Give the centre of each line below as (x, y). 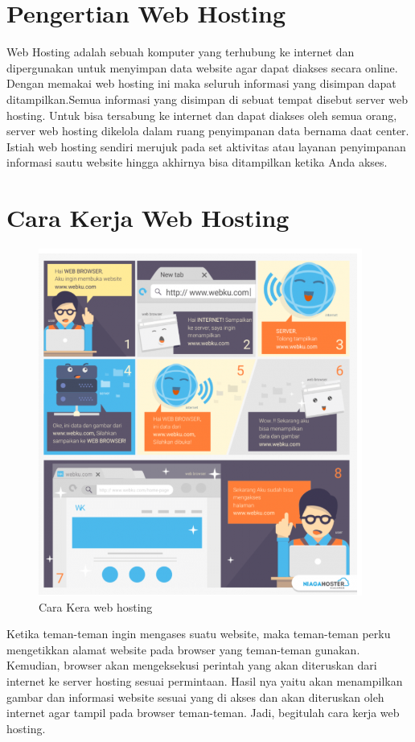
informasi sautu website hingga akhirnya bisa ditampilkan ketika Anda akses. (197, 162)
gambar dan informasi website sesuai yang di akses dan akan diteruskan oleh (195, 697)
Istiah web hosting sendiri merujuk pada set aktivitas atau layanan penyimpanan (206, 146)
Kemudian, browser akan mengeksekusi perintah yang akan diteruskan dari (192, 665)
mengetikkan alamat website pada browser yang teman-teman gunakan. (183, 649)
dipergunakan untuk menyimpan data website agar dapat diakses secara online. (202, 67)
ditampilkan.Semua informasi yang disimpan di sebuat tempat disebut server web (207, 99)
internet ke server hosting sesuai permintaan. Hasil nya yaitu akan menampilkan (205, 680)
